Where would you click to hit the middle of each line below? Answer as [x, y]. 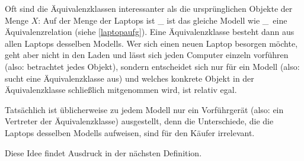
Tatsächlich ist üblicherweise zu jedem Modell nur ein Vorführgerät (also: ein [144, 109]
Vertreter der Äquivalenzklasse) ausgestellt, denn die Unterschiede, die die [139, 121]
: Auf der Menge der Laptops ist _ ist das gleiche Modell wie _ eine [163, 20]
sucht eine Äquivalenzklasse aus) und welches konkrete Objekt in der [129, 78]
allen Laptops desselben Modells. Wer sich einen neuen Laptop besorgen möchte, [151, 43]
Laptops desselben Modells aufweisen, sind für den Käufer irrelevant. [130, 132]
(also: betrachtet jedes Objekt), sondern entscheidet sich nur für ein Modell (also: [152, 66]
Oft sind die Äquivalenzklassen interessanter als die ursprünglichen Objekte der [149, 8]
